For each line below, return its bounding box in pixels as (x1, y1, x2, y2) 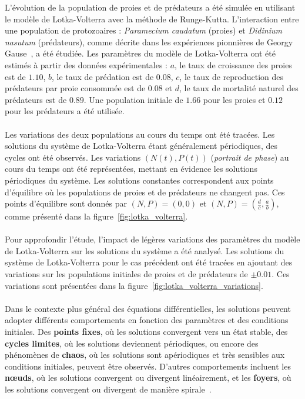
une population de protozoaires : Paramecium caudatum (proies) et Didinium (5, 24, 282, 36)
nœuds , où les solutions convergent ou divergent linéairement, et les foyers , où (5, 371, 291, 384)
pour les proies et (203, 93, 266, 105)
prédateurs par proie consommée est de (5, 82, 146, 94)
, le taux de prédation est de (52, 70, 154, 82)
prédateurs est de (5, 93, 67, 105)
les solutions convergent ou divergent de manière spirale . (5, 383, 212, 395)
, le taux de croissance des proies (175, 58, 292, 71)
